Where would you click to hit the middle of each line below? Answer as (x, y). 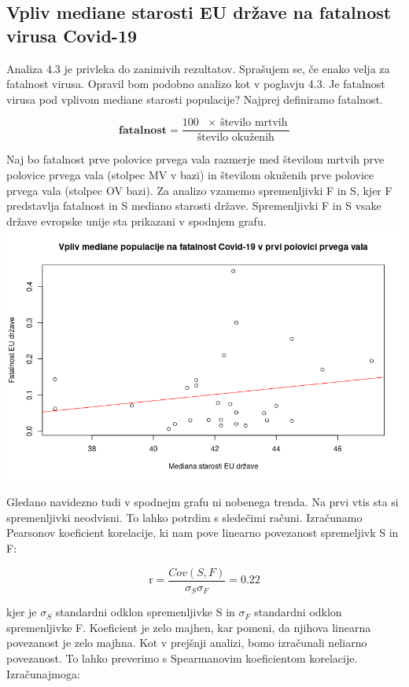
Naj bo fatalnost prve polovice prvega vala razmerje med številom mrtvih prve (195, 159)
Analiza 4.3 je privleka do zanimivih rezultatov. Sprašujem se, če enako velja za (198, 68)
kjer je (22, 612)
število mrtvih (254, 123)
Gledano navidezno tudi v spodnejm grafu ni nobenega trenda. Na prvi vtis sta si (203, 502)
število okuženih (236, 138)
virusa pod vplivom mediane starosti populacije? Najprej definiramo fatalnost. (195, 99)
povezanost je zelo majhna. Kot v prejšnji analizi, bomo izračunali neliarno (187, 643)
